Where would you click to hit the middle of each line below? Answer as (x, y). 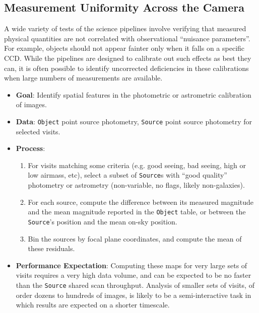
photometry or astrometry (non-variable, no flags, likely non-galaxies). (136, 185)
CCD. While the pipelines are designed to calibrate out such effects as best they (128, 58)
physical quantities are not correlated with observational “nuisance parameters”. (127, 38)
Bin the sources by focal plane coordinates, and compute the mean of (135, 238)
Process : (30, 148)
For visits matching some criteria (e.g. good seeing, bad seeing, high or (137, 165)
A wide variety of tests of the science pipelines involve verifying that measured (125, 28)
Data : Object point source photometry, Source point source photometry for (134, 121)
